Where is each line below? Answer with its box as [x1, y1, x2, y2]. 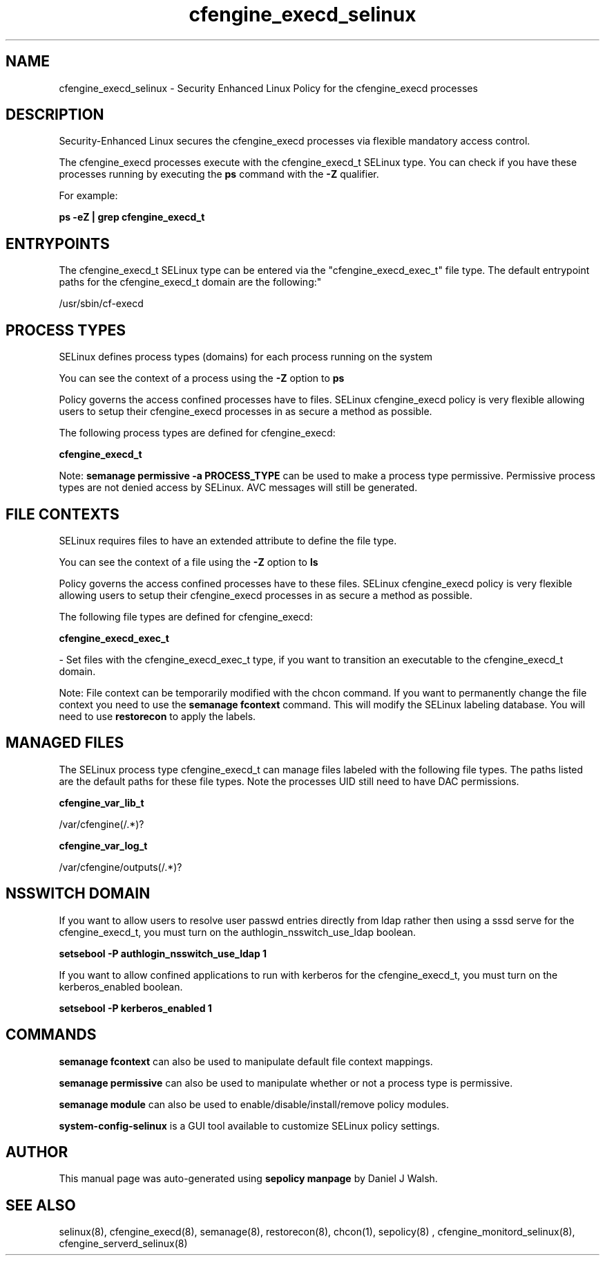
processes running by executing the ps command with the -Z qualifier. [59, 168, 379, 181]
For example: [59, 190, 118, 202]
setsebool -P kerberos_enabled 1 [59, 1002, 212, 1014]
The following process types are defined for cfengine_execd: [59, 427, 336, 439]
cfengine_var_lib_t [59, 796, 144, 809]
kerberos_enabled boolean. [59, 980, 183, 993]
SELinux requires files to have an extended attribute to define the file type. [59, 534, 397, 546]
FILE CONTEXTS [6, 505, 119, 523]
